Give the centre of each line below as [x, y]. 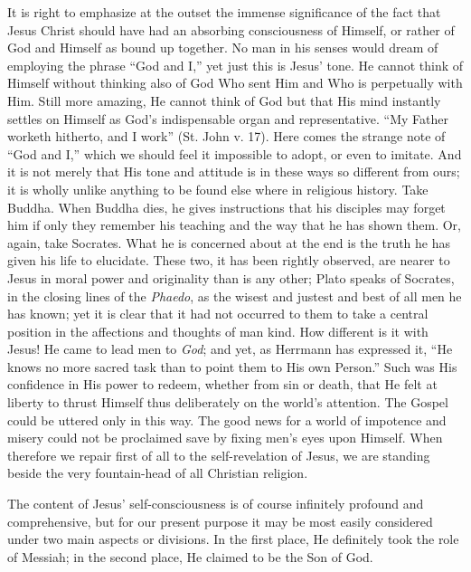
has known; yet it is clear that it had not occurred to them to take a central [218, 314]
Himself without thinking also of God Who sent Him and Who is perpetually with [235, 83]
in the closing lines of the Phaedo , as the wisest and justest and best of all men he [235, 296]
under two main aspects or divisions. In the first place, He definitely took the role [233, 539]
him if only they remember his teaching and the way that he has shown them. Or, [234, 225]
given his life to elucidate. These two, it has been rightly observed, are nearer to [229, 260]
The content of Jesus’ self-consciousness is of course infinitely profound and [216, 504]
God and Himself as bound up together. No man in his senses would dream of [223, 48]
